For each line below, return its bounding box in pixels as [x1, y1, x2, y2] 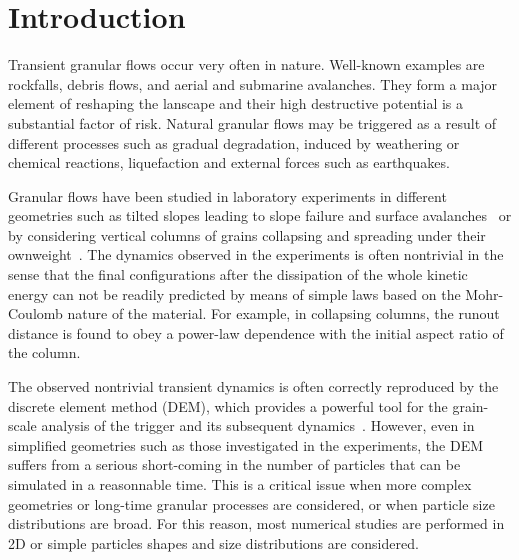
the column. [8, 342, 81, 363]
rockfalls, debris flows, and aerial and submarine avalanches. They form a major [8, 73, 498, 94]
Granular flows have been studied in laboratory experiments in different [8, 185, 447, 206]
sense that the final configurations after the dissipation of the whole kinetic [8, 264, 468, 285]
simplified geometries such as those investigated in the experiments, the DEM [8, 434, 484, 455]
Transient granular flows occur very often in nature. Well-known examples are [8, 54, 485, 75]
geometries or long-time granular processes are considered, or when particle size [8, 493, 495, 514]
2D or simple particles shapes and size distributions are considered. [8, 532, 419, 553]
